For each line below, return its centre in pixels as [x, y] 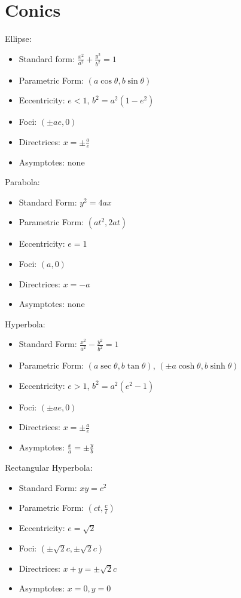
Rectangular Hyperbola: [49, 467]
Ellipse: [18, 39]
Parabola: [22, 182]
